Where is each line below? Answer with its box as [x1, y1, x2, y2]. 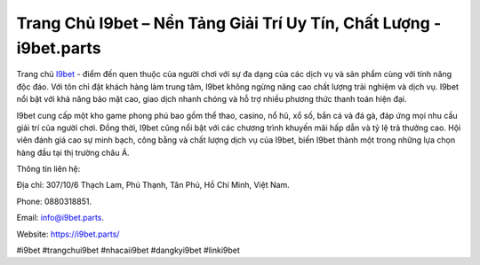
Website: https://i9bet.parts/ [16, 229, 120, 239]
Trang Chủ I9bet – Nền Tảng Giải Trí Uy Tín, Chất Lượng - [16, 13, 442, 33]
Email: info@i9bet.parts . [16, 213, 105, 223]
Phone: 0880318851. [16, 196, 92, 207]
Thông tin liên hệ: [16, 164, 81, 175]
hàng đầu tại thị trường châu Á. [16, 147, 130, 158]
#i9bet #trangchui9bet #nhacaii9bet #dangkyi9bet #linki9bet [16, 245, 240, 256]
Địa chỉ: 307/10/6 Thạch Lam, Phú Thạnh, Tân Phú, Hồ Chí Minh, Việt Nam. [16, 180, 291, 191]
